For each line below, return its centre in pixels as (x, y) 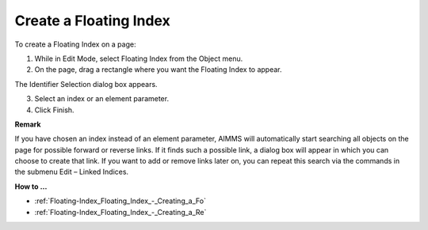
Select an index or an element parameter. (102, 99)
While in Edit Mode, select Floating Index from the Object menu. (139, 58)
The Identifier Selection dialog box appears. (86, 84)
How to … (31, 187)
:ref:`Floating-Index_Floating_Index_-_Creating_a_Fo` (120, 201)
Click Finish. (54, 110)
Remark (28, 124)
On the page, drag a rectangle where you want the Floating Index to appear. (158, 70)
